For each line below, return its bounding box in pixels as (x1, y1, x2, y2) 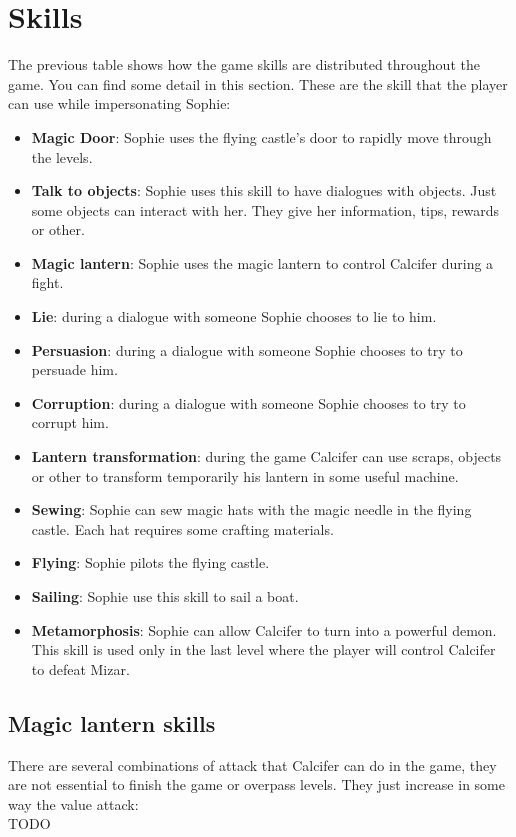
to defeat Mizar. (31, 658, 130, 679)
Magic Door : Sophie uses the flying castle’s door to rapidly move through (31, 126, 492, 147)
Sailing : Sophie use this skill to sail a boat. (31, 586, 299, 606)
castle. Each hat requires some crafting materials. (31, 518, 334, 539)
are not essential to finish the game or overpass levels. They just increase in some (8, 774, 505, 795)
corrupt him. (31, 412, 109, 433)
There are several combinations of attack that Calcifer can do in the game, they (8, 754, 497, 775)
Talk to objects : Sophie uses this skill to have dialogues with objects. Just (31, 180, 497, 201)
